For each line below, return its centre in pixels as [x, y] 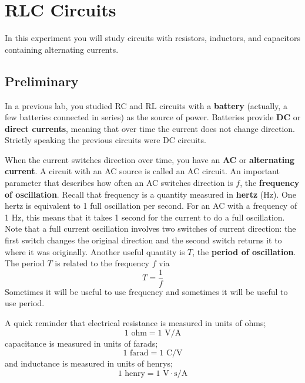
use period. [25, 303]
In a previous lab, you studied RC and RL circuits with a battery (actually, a [146, 105]
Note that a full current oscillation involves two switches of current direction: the [150, 228]
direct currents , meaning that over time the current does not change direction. [150, 128]
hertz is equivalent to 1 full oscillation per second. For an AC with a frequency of [151, 206]
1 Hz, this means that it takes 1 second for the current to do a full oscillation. [145, 217]
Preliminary [42, 81]
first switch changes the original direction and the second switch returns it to [143, 240]
